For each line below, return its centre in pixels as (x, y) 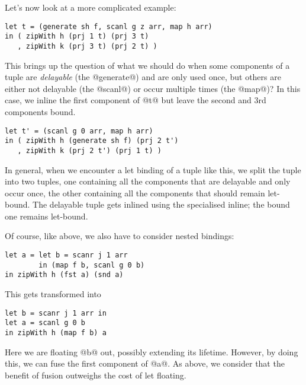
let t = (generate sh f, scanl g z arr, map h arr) (109, 26)
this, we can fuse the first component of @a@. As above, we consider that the (145, 363)
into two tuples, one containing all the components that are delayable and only (148, 181)
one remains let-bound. (46, 216)
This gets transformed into (53, 294)
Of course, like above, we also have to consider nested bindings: (120, 236)
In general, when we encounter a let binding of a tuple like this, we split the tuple (153, 169)
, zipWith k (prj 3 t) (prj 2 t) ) (87, 46)
